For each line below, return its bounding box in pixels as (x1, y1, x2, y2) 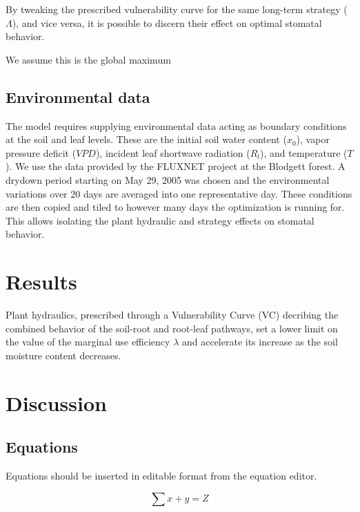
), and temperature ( (260, 145, 348, 160)
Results (6, 267, 77, 296)
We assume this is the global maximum (6, 52, 171, 66)
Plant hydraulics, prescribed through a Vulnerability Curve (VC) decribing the (6, 307, 339, 322)
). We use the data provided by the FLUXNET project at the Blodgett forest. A (6, 159, 346, 173)
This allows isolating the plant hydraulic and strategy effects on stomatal (6, 213, 314, 227)
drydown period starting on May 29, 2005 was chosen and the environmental (6, 172, 330, 187)
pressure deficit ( (6, 145, 77, 160)
